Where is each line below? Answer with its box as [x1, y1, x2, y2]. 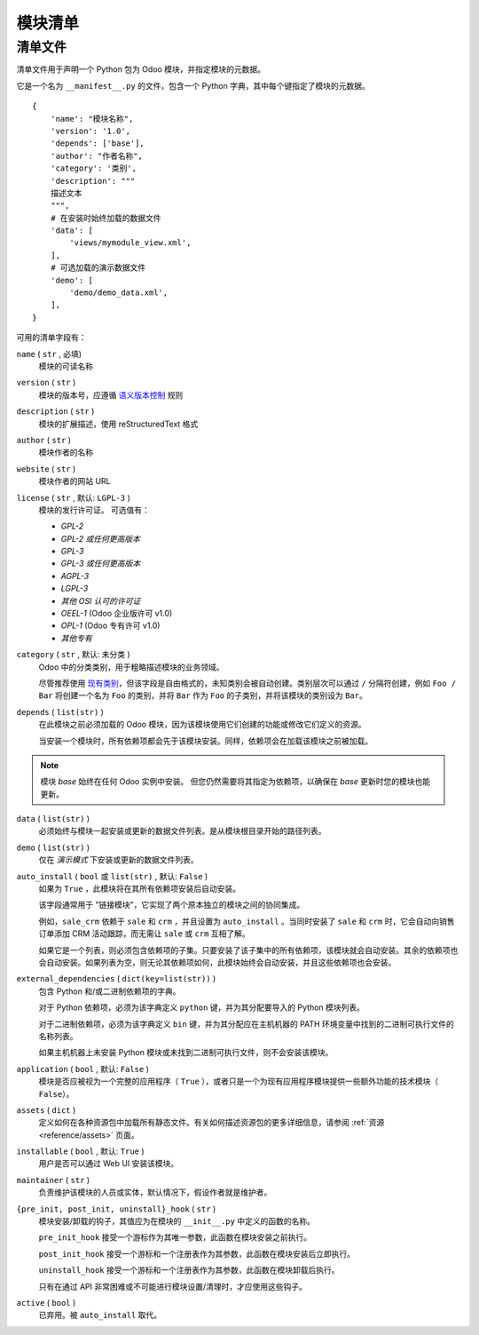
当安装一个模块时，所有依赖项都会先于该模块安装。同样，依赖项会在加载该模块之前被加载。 [38, 735, 373, 746]
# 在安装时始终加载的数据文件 [50, 213, 161, 223]
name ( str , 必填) [16, 348, 82, 359]
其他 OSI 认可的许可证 [60, 595, 141, 606]
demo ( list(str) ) [16, 842, 90, 853]
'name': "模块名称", [50, 114, 134, 123]
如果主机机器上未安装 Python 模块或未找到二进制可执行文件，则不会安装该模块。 [38, 1047, 334, 1058]
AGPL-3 [60, 570, 90, 581]
